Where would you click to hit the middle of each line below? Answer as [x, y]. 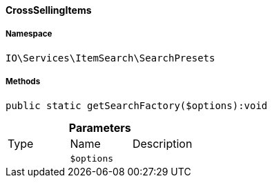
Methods [23, 82]
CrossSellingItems [49, 10]
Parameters [100, 127]
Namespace [29, 34]
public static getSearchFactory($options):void [137, 105]
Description [162, 143]
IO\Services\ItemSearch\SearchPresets [110, 58]
